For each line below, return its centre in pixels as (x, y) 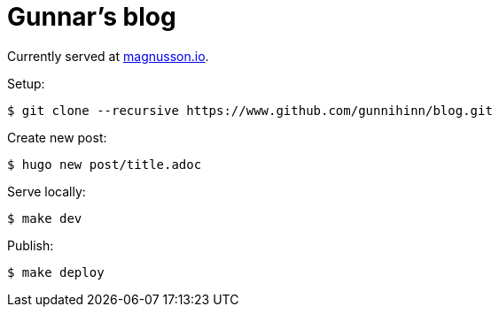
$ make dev (45, 218)
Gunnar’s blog (92, 17)
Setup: (26, 83)
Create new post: (57, 137)
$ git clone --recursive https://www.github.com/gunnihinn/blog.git (250, 110)
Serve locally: (47, 191)
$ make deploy (56, 272)
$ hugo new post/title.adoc (105, 164)
